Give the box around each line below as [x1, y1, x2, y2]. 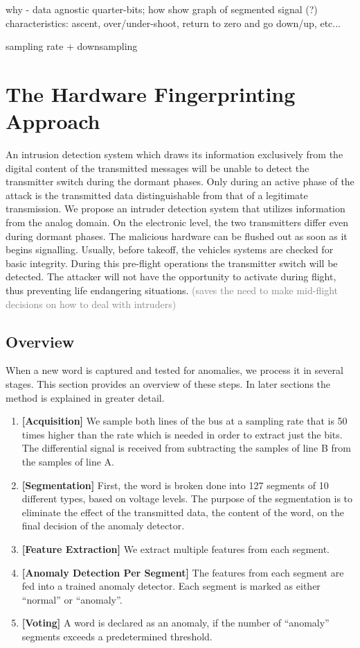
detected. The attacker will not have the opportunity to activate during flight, [6, 269, 336, 284]
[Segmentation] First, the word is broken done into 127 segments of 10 [21, 477, 329, 492]
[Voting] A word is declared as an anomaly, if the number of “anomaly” [21, 615, 330, 630]
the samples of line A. [21, 454, 114, 468]
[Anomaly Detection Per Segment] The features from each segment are [21, 565, 344, 579]
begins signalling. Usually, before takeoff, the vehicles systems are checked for [6, 242, 334, 257]
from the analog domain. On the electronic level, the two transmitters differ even [6, 215, 348, 230]
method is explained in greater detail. [6, 390, 165, 404]
